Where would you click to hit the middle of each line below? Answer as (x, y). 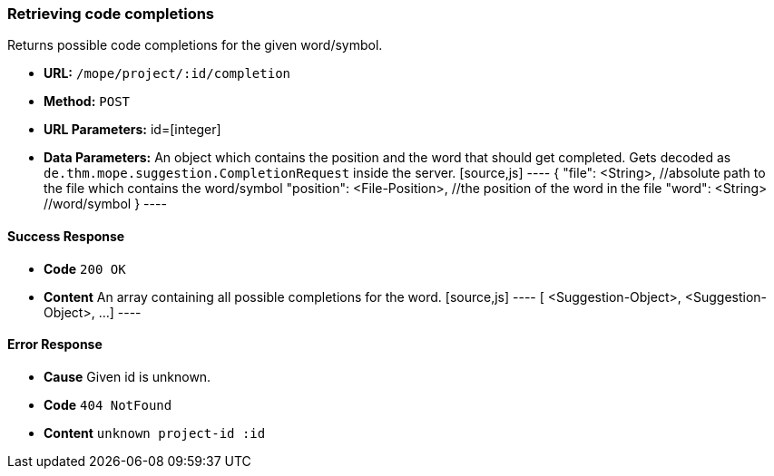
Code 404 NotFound (108, 404)
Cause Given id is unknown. (127, 376)
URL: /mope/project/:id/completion (167, 73)
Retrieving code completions (111, 14)
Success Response (66, 236)
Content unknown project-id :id (155, 432)
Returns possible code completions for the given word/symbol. (195, 45)
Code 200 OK (85, 268)
